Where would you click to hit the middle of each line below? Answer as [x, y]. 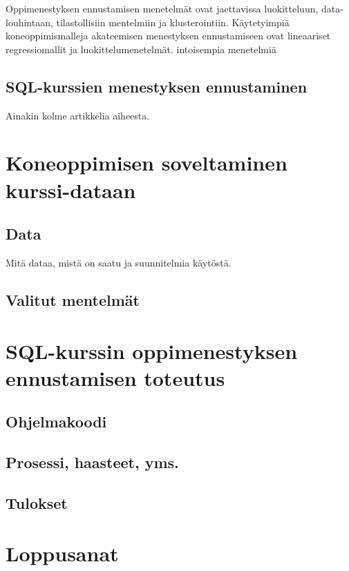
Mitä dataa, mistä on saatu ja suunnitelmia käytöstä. [119, 262]
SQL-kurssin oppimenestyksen [152, 350]
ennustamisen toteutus [115, 377]
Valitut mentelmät [73, 299]
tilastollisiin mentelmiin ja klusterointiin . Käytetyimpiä [173, 22]
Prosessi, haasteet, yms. [92, 462]
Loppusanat [62, 553]
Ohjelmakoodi [56, 422]
